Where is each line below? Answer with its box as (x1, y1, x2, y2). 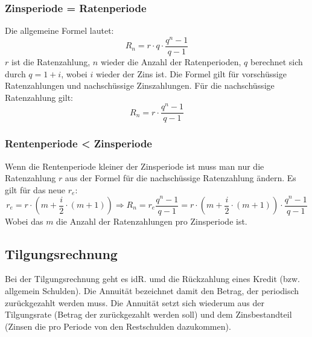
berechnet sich (250, 55, 303, 68)
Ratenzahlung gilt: (5, 91, 73, 103)
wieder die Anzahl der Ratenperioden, (100, 55, 241, 68)
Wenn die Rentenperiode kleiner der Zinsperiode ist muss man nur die (5, 159, 264, 172)
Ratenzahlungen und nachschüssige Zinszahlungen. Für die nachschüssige (5, 79, 275, 92)
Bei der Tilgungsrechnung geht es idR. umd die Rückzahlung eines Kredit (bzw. (5, 272, 300, 285)
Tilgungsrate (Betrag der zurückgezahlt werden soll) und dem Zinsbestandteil (5, 308, 292, 321)
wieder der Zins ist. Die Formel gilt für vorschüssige (95, 67, 287, 80)
